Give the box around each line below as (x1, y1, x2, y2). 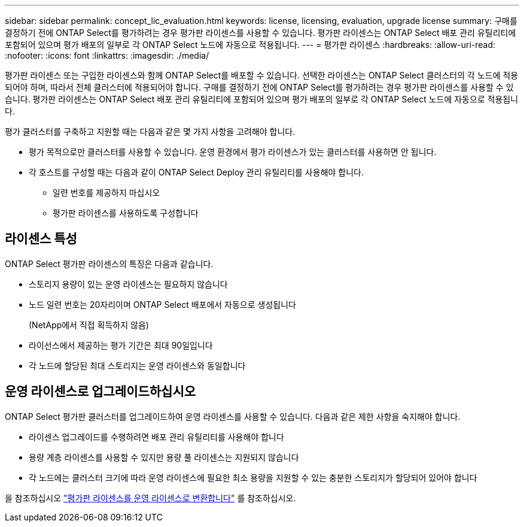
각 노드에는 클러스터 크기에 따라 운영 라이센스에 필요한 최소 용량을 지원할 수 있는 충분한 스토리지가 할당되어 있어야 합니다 (29, 472, 477, 483)
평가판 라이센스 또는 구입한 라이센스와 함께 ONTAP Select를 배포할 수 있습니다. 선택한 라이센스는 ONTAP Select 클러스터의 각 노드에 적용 (5, 70, 519, 80)
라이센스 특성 (5, 231, 77, 247)
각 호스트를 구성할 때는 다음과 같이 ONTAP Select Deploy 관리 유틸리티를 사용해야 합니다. (29, 167, 364, 177)
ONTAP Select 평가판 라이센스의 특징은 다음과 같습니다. (5, 258, 214, 269)
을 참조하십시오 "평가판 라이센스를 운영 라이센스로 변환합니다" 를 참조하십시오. (5, 492, 296, 503)
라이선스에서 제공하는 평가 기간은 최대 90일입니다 (29, 340, 213, 350)
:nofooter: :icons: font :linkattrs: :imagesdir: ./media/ (5, 50, 209, 60)
